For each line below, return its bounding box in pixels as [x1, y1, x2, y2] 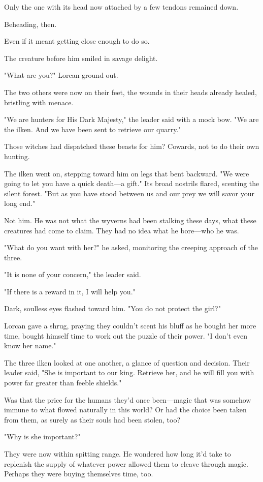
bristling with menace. [4, 97, 74, 107]
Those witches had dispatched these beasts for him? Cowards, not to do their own [4, 141, 259, 152]
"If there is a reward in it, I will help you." [4, 286, 136, 296]
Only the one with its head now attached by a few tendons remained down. [4, 2, 239, 12]
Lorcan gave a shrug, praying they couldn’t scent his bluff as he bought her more [4, 320, 256, 331]
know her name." [4, 340, 56, 351]
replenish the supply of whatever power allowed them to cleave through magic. [4, 458, 248, 469]
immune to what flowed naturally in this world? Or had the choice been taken [4, 404, 247, 415]
